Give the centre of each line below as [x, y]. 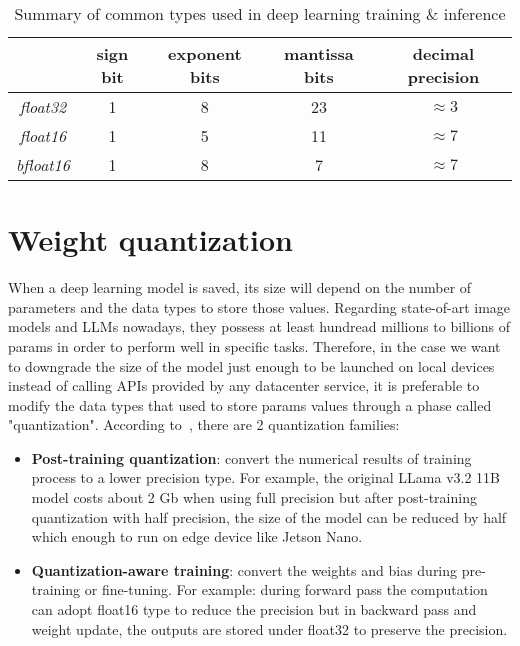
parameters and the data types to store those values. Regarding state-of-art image [259, 306]
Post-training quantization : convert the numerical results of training [251, 457]
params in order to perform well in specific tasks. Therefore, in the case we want [254, 345]
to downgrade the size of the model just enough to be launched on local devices [251, 365]
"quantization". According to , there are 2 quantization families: [204, 424]
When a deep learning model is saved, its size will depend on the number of [240, 287]
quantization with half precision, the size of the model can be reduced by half [269, 516]
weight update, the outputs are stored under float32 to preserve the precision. [269, 628]
